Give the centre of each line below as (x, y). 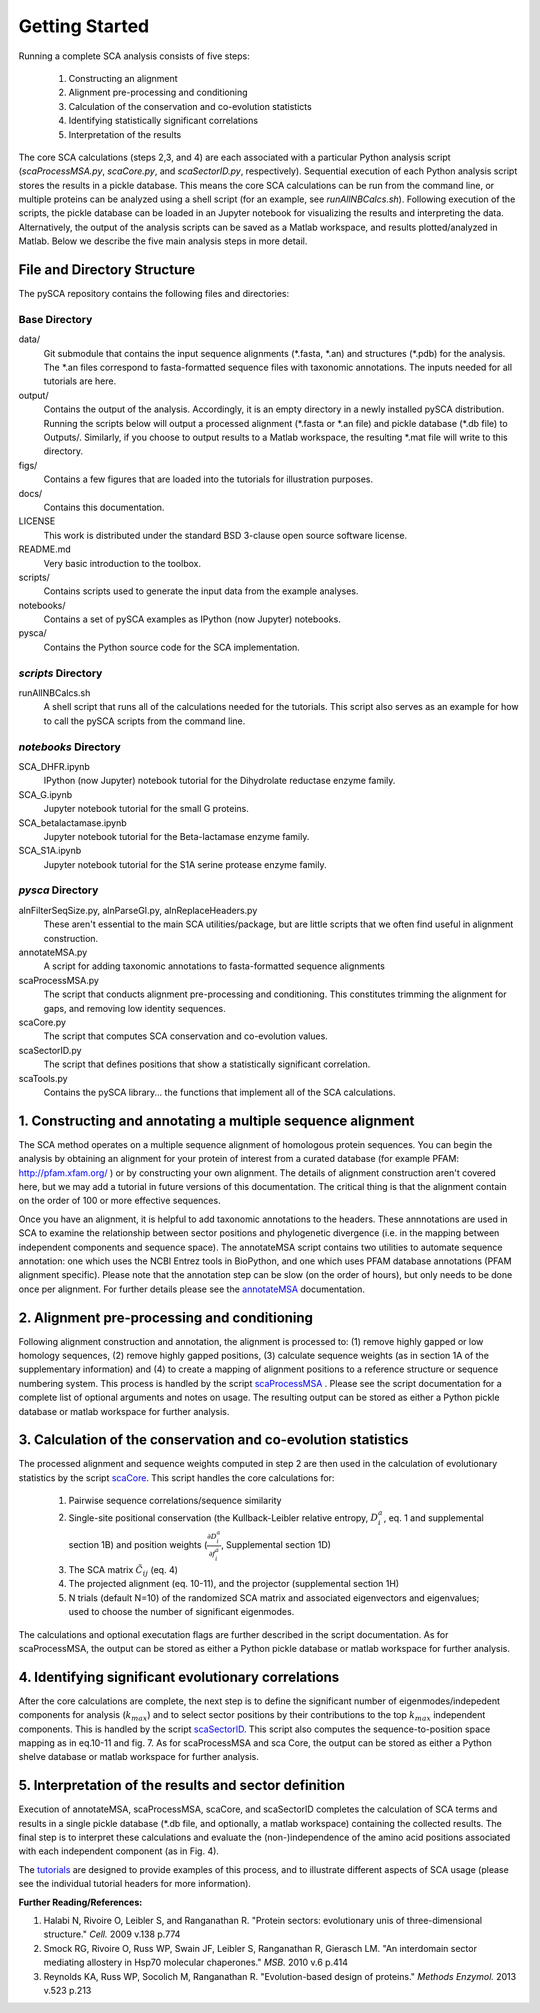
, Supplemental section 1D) (276, 1545)
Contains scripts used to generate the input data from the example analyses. (201, 591)
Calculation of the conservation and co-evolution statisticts (190, 106)
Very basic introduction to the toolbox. (122, 563)
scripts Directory (60, 673)
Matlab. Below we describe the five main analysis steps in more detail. (163, 241)
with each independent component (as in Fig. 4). (119, 1851)
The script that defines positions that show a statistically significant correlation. (207, 1064)
